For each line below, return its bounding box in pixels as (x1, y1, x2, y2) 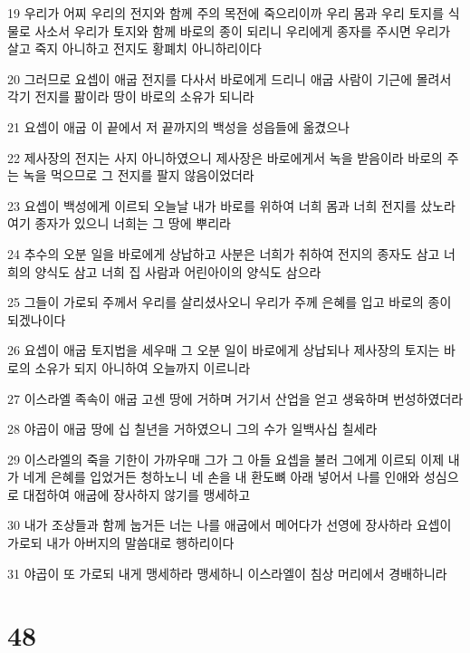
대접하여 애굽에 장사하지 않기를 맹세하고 (23, 485, 251, 504)
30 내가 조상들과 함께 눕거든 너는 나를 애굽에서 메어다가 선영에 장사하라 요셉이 (7, 515, 452, 534)
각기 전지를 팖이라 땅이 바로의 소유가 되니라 (7, 87, 254, 106)
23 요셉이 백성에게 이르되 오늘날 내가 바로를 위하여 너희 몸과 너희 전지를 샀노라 (7, 196, 456, 215)
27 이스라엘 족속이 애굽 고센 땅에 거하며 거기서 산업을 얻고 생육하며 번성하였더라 (7, 389, 464, 408)
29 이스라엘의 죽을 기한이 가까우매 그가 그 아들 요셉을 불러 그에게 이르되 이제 (7, 449, 445, 468)
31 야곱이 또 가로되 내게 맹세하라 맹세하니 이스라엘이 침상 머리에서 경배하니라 (7, 563, 447, 582)
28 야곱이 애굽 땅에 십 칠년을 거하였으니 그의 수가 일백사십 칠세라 (7, 419, 378, 438)
